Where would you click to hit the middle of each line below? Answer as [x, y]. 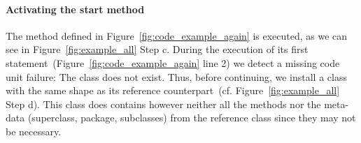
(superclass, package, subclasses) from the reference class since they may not [192, 118]
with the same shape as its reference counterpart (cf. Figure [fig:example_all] [173, 90]
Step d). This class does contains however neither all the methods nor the [163, 104]
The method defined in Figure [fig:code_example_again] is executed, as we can [177, 35]
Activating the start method [75, 9]
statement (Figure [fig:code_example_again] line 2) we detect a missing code [173, 62]
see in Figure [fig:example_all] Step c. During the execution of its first [157, 49]
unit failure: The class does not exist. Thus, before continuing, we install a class [176, 76]
